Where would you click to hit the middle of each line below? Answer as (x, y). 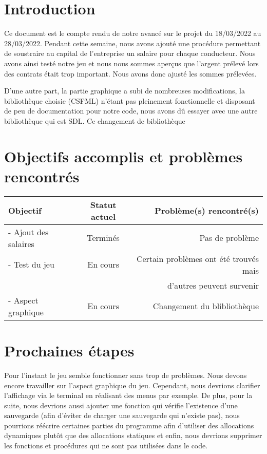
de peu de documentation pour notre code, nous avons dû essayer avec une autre (131, 111)
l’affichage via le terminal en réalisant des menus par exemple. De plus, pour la (128, 395)
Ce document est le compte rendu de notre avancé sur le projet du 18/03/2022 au (133, 33)
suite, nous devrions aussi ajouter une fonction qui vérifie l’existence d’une (121, 405)
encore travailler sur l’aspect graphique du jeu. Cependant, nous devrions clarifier (132, 385)
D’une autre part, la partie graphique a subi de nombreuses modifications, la (125, 91)
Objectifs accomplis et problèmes (123, 156)
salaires (21, 243)
